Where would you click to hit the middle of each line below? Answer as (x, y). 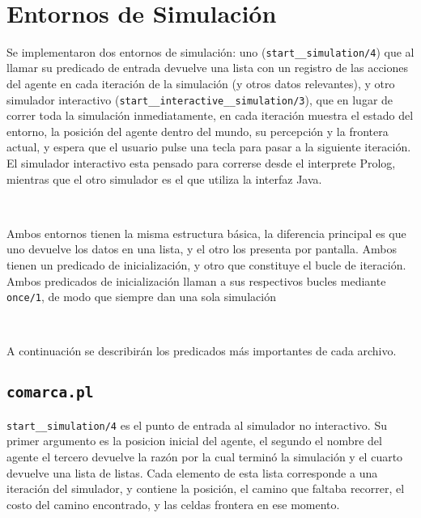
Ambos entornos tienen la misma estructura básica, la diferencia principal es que (206, 233)
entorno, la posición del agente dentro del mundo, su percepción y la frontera (198, 131)
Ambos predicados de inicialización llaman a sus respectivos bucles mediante (196, 280)
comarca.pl (50, 393)
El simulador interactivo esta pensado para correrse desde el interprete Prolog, (201, 163)
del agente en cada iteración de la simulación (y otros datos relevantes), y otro (201, 83)
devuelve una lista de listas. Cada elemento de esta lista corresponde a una (192, 472)
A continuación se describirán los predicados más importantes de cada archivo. (202, 351)
